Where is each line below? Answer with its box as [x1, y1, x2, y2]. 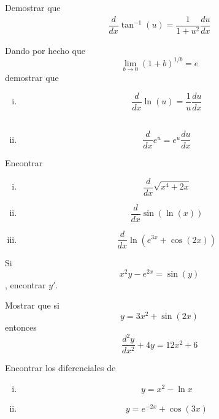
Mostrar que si [5, 299, 60, 312]
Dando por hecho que [5, 44, 85, 56]
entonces [5, 321, 37, 334]
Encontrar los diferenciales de [5, 361, 116, 374]
